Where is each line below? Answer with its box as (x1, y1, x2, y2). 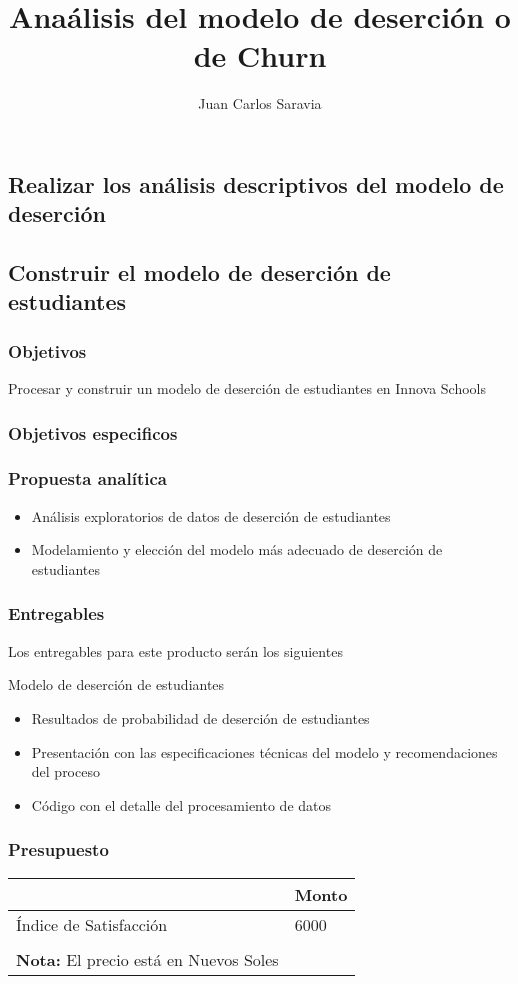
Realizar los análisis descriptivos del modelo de (8, 168, 504, 199)
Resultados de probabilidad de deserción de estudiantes (31, 707, 370, 728)
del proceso (31, 761, 100, 782)
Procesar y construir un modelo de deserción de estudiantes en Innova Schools (8, 378, 487, 399)
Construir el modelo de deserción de (8, 257, 391, 288)
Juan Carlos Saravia (198, 93, 322, 114)
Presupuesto (8, 837, 109, 862)
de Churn (193, 35, 327, 76)
